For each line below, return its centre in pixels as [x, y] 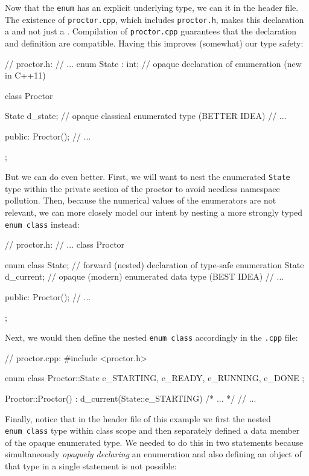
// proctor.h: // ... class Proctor [65, 244]
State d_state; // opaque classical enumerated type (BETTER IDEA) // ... [146, 116]
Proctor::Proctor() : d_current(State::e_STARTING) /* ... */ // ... [131, 398]
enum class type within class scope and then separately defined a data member [152, 430]
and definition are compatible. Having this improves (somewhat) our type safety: [154, 43]
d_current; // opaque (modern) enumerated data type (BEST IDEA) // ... [145, 276]
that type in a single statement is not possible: [91, 466]
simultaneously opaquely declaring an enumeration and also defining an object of [153, 454]
